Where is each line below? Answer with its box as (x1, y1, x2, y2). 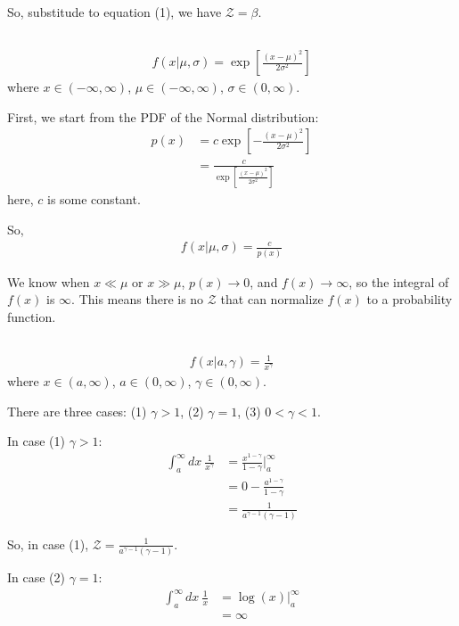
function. (7, 307, 56, 325)
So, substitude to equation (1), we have (7, 3, 222, 21)
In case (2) (7, 567, 66, 586)
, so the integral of (348, 272, 449, 291)
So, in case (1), (7, 534, 89, 553)
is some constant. (46, 190, 141, 209)
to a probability (366, 290, 453, 309)
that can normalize (220, 290, 324, 309)
